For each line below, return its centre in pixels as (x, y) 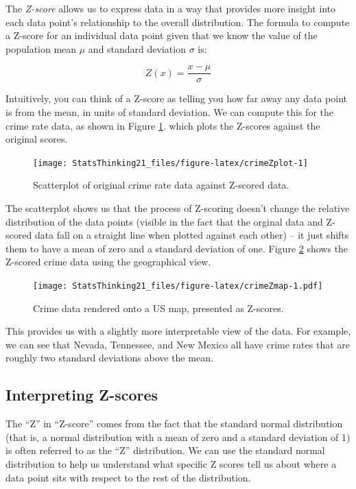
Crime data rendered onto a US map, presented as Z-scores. (158, 308)
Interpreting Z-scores (82, 395)
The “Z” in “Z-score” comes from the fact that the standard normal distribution (174, 424)
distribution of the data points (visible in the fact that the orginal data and (164, 221)
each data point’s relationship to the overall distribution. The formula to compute (178, 22)
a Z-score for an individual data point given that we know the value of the (162, 35)
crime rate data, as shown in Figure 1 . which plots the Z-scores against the (163, 125)
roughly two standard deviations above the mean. (109, 358)
